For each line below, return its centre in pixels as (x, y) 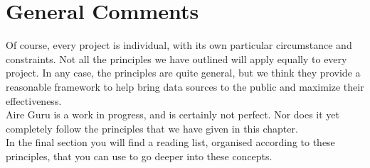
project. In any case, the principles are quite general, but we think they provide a (183, 73)
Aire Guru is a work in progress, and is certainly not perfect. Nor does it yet (173, 114)
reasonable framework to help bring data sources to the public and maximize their (185, 86)
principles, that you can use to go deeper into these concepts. (139, 156)
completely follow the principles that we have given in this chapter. (152, 128)
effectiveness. (34, 100)
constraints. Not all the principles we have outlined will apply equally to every (176, 58)
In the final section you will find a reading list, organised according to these (170, 142)
